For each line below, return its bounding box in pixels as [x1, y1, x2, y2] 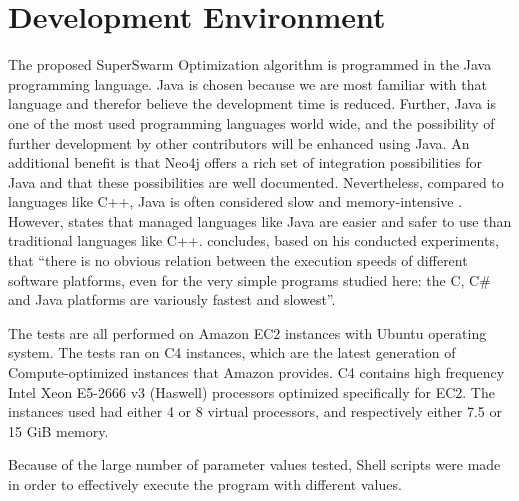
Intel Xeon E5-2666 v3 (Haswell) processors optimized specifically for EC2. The [8, 381, 495, 402]
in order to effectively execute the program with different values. [8, 474, 402, 494]
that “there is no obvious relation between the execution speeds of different [8, 250, 468, 271]
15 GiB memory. [8, 420, 109, 441]
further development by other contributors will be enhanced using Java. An [8, 132, 470, 153]
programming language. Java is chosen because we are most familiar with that [8, 73, 487, 94]
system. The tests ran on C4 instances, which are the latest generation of [8, 342, 456, 363]
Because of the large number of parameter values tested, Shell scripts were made [8, 454, 501, 475]
